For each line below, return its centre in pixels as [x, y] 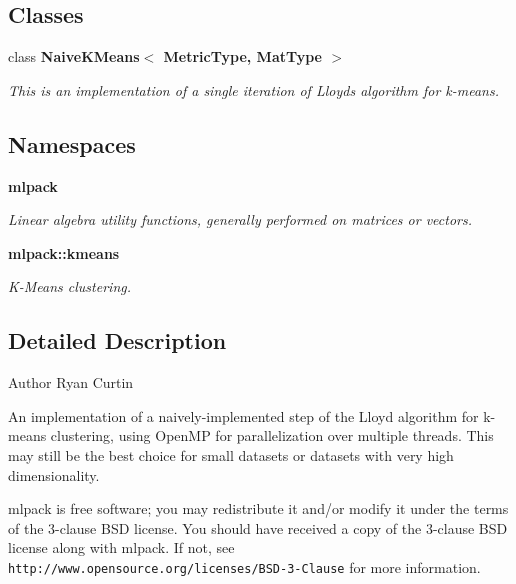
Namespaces [72, 143]
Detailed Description [117, 340]
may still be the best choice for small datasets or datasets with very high [231, 454]
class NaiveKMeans [74, 56]
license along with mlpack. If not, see [121, 547]
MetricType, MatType [242, 56]
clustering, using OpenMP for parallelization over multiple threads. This [272, 435]
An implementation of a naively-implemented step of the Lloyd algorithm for [243, 415]
